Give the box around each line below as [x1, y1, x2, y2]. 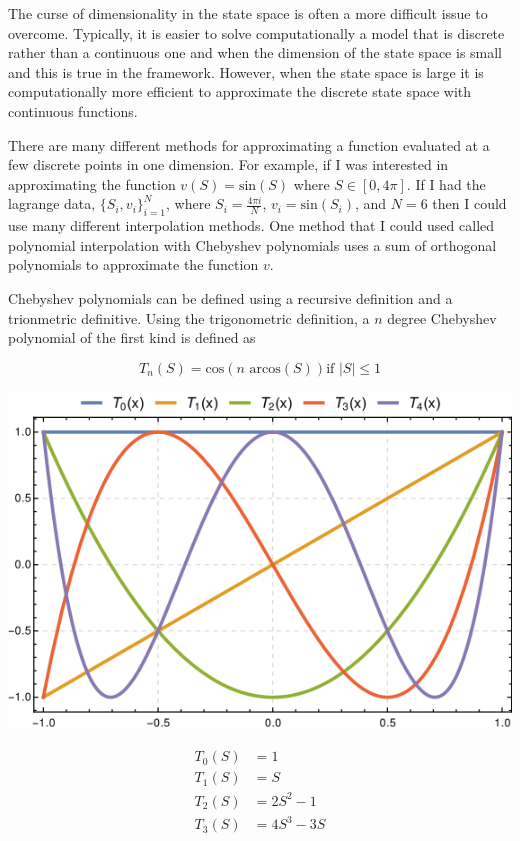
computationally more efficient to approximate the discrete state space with [8, 81, 472, 102]
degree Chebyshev [387, 307, 497, 328]
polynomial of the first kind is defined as [8, 327, 256, 348]
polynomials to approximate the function [8, 254, 259, 275]
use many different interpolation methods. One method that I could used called [8, 215, 495, 236]
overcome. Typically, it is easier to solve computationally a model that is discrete [8, 22, 505, 43]
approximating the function [8, 173, 176, 194]
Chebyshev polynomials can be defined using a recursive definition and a [8, 287, 453, 308]
